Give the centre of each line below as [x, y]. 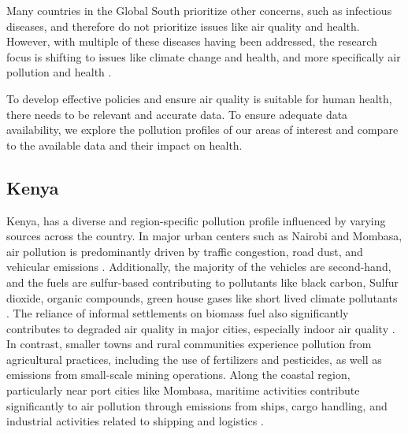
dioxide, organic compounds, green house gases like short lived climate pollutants [202, 297]
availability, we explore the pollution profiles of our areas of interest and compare [202, 130]
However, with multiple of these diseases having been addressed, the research [192, 41]
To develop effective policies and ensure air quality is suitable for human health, [199, 98]
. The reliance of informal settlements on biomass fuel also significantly [178, 313]
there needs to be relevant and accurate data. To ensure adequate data [177, 114]
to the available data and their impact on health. [124, 145]
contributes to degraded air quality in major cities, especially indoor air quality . [201, 328]
